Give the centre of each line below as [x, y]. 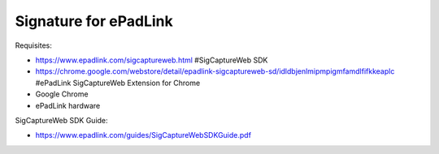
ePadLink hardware [68, 105]
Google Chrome [62, 94]
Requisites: [34, 45]
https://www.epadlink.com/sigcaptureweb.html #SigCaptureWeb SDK [152, 60]
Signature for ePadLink [94, 21]
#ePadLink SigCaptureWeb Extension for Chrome [118, 83]
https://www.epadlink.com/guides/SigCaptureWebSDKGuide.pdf [143, 135]
